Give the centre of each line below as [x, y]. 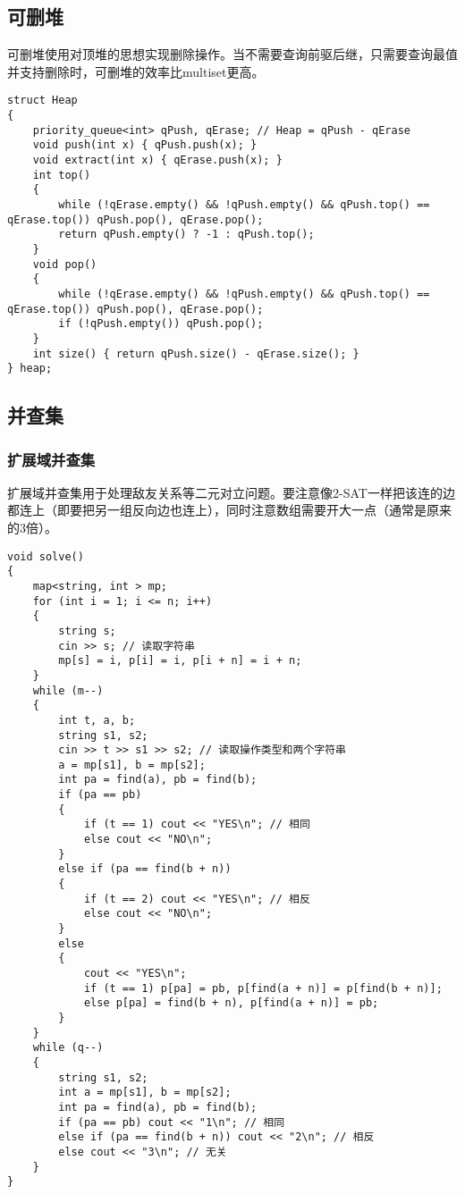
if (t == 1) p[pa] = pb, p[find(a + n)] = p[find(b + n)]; [263, 988]
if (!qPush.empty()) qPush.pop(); [161, 324]
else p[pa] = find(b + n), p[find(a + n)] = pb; [231, 1003]
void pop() [65, 264]
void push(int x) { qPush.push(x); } [145, 145]
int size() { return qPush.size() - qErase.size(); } [196, 353]
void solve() [46, 556]
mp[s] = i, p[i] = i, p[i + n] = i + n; [180, 661]
